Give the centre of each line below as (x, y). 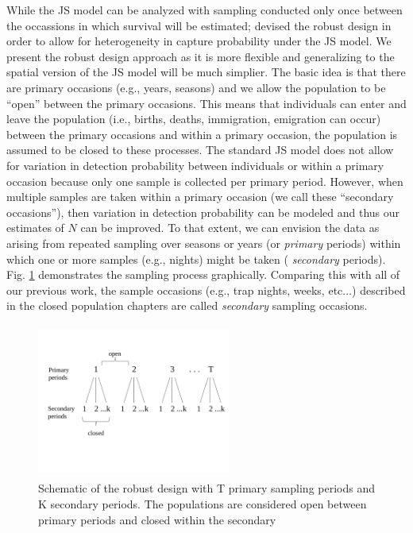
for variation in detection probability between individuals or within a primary (195, 165)
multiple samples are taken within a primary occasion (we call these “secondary (200, 197)
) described (379, 290)
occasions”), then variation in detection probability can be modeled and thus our (203, 212)
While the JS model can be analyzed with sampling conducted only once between (205, 10)
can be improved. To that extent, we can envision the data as (230, 228)
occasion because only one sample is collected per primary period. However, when (205, 181)
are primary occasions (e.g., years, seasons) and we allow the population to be (196, 87)
